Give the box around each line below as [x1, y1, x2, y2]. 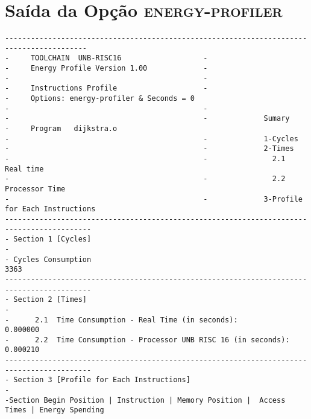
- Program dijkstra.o [5, 124, 118, 133]
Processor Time [5, 184, 66, 193]
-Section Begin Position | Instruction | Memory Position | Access [5, 395, 286, 405]
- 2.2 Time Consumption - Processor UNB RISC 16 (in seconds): [5, 335, 290, 344]
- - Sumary [5, 114, 290, 123]
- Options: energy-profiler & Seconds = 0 [5, 94, 195, 103]
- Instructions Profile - [5, 84, 208, 93]
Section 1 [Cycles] [13, 235, 92, 244]
